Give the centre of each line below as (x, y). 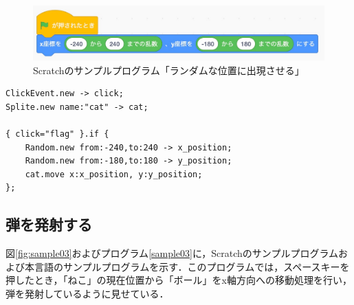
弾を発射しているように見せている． (87, 293)
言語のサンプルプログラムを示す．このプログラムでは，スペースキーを (192, 266)
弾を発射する (49, 224)
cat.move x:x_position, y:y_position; (114, 174)
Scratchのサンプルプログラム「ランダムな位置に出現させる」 (169, 70)
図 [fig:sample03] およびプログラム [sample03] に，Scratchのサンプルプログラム (172, 253)
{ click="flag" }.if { (57, 134)
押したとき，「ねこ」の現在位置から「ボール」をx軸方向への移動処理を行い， (179, 280)
